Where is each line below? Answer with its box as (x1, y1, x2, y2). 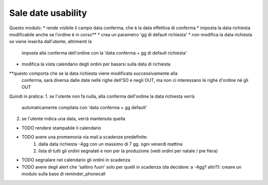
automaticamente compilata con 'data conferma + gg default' (21, 105, 147, 111)
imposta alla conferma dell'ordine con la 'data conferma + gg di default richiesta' (21, 50, 187, 56)
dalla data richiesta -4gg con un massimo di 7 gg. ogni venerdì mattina (38, 141, 183, 147)
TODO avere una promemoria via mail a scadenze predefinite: (21, 134, 148, 140)
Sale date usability (9, 7, 87, 18)
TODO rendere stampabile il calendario (21, 124, 101, 131)
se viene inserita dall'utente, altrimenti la (9, 39, 92, 45)
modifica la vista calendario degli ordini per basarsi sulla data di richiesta (21, 61, 171, 67)
